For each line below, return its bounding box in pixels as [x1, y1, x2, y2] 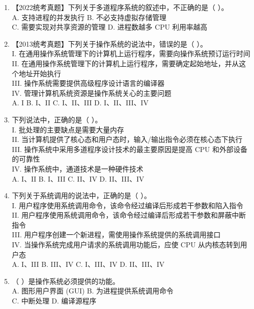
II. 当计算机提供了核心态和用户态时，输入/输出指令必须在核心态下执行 [12, 134, 242, 144]
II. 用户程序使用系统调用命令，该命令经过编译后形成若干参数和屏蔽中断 [12, 210, 246, 220]
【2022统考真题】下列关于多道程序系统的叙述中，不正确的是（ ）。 [12, 2, 228, 12]
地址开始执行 [19, 68, 61, 78]
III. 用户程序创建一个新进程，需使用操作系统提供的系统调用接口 [12, 229, 221, 240]
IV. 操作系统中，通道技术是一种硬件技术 [12, 163, 143, 174]
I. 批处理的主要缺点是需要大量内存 [12, 124, 124, 134]
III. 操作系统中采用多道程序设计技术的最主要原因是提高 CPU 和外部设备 [12, 143, 247, 154]
